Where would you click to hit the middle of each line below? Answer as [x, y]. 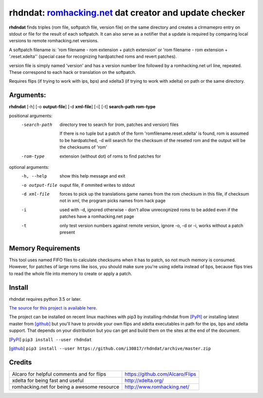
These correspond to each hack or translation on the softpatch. [73, 72]
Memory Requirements [45, 248]
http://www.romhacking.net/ [157, 387]
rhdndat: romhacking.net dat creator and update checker [127, 13]
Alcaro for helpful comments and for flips [59, 374]
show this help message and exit [92, 176]
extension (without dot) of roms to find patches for [110, 156]
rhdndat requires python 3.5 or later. [45, 299]
